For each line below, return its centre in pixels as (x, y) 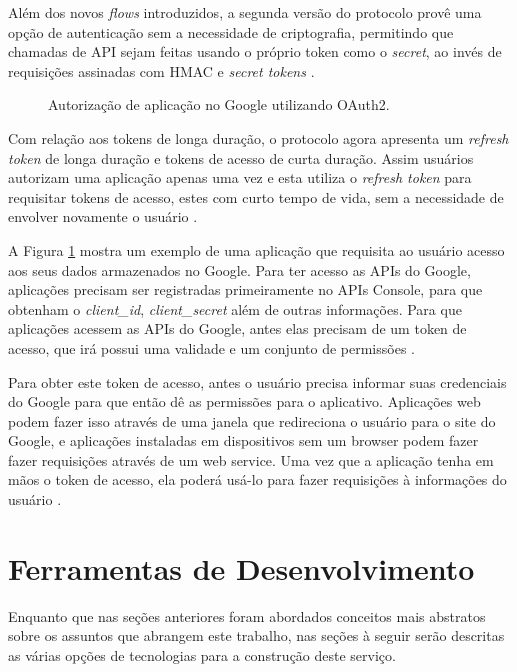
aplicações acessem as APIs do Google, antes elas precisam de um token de (237, 328)
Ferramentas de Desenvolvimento (241, 567)
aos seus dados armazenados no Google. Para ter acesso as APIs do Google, (239, 269)
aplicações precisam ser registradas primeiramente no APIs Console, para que (245, 289)
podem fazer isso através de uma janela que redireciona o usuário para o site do (252, 420)
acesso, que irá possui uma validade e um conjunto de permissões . (211, 347)
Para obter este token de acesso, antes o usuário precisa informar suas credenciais (257, 381)
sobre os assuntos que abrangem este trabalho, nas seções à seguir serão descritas (256, 635)
